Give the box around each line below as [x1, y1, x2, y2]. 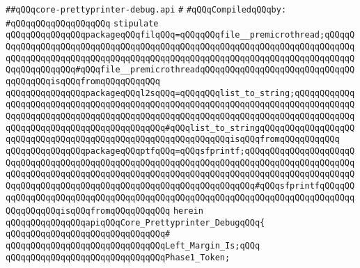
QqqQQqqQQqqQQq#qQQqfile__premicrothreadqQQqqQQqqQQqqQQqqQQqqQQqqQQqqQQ [6, 65, 355, 75]
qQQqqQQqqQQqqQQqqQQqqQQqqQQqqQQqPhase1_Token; [6, 252, 230, 262]
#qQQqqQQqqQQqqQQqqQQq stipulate [6, 18, 159, 29]
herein [173, 206, 203, 216]
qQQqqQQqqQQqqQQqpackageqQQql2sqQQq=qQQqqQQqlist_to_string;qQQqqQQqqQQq [6, 88, 355, 98]
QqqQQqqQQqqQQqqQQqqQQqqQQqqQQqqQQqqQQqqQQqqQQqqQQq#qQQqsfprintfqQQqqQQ [6, 180, 355, 191]
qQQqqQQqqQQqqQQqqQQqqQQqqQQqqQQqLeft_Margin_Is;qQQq [6, 241, 260, 251]
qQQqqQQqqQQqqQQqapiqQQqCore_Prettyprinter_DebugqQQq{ [6, 217, 265, 228]
